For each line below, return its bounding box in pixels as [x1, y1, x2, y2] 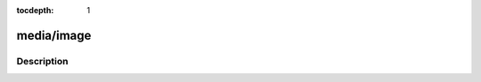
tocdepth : [16, 5, 54, 15]
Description [16, 55, 69, 67]
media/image [16, 27, 92, 43]
